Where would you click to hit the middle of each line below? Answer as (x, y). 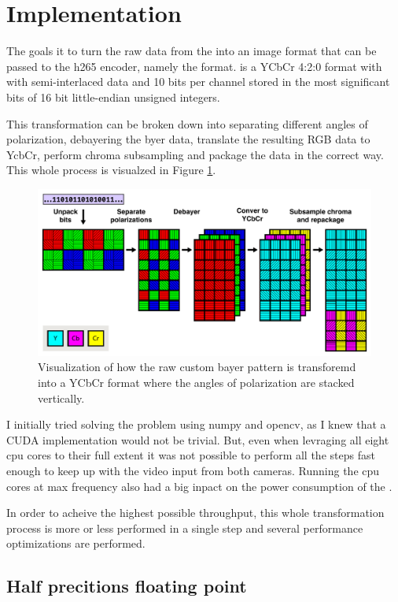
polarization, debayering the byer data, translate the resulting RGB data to (188, 139)
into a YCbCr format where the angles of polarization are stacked (196, 383)
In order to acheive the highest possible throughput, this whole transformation (195, 513)
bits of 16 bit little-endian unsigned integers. (113, 97)
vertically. (61, 398)
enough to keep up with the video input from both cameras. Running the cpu (193, 471)
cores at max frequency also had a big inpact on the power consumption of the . (199, 486)
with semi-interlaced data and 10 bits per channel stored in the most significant (198, 82)
